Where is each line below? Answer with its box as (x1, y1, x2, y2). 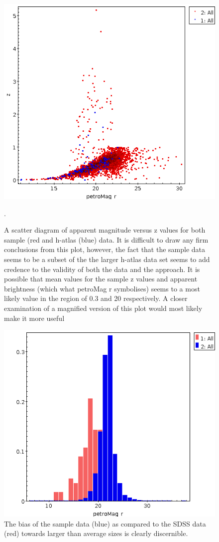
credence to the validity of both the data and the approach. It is (4, 264, 200, 274)
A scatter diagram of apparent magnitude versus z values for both (4, 225, 206, 235)
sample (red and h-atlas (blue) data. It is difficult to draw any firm (4, 234, 209, 245)
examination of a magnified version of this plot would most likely (4, 302, 203, 313)
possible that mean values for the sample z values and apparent (4, 273, 198, 284)
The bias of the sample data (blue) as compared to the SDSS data (4, 518, 206, 529)
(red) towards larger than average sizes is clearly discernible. (4, 528, 188, 539)
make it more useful (4, 312, 65, 323)
